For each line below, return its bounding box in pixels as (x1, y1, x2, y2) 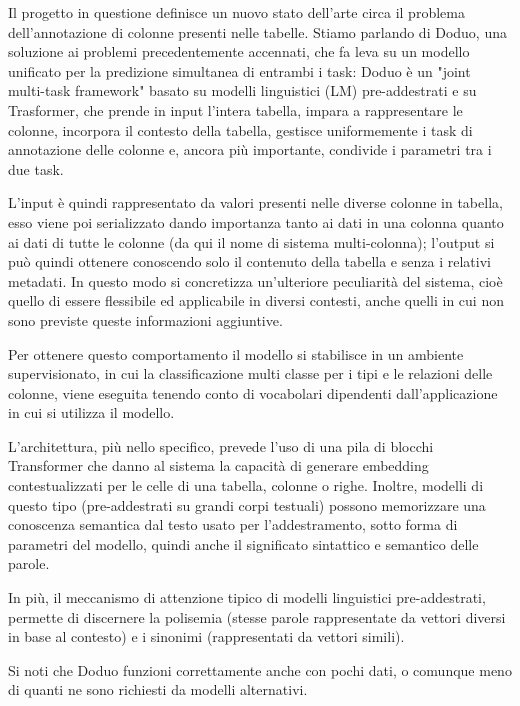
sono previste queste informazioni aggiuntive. (8, 309, 283, 330)
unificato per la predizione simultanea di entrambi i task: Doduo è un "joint (8, 60, 471, 81)
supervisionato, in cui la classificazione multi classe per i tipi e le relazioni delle (8, 363, 493, 384)
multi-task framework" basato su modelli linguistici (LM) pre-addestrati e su (8, 80, 477, 101)
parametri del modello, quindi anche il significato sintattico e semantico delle (8, 533, 479, 554)
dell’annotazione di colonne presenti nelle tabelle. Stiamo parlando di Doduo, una (8, 21, 507, 42)
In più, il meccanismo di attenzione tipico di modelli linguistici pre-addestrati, (8, 587, 486, 608)
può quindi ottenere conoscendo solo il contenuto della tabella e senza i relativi (8, 251, 491, 272)
